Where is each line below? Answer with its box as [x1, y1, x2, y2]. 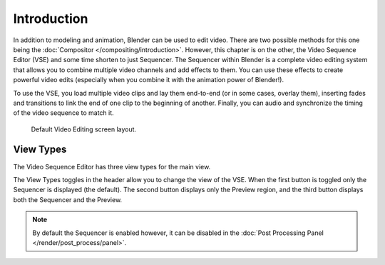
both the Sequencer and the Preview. [13, 195, 123, 204]
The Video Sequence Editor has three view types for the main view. [13, 162, 211, 171]
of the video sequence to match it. [13, 109, 114, 117]
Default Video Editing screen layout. [31, 125, 137, 134]
